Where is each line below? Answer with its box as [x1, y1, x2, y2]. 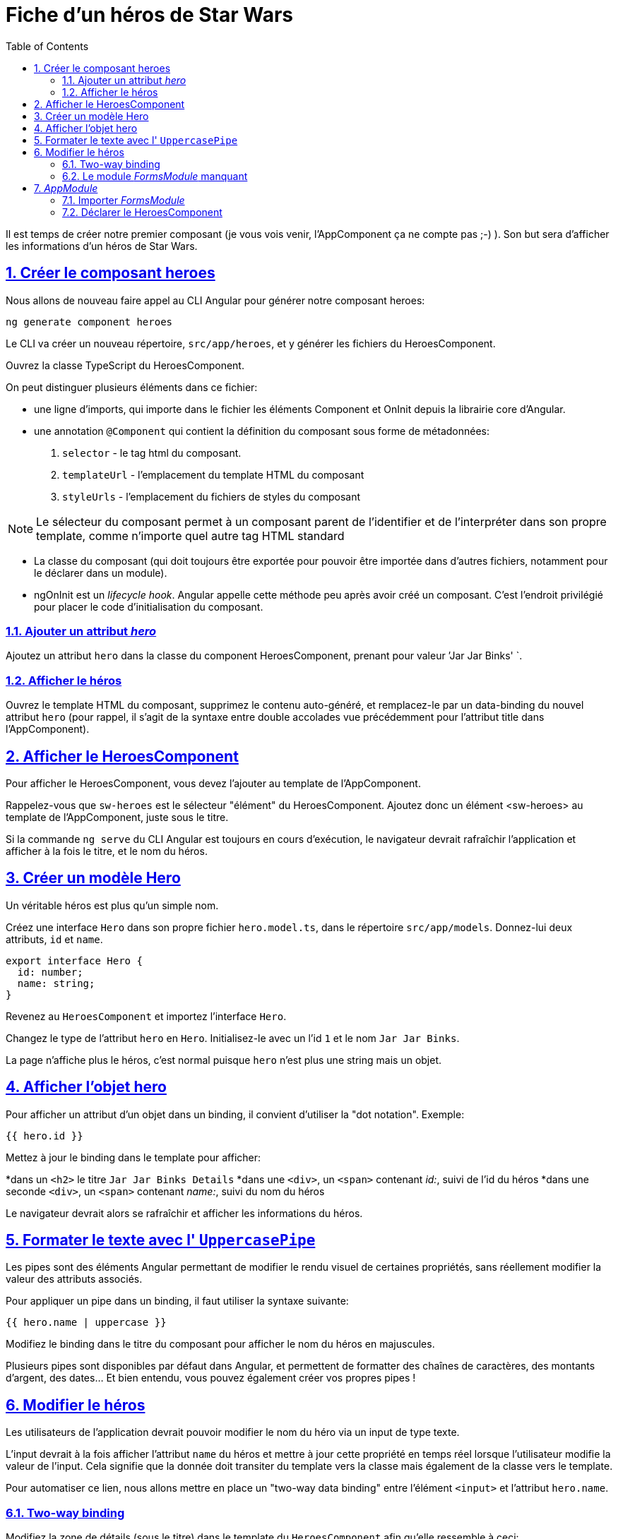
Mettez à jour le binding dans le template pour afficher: [6, 1151, 261, 1163]
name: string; [17, 977, 95, 989]
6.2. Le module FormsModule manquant [62, 169, 248, 182]
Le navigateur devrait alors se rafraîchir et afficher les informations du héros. [6, 1206, 363, 1219]
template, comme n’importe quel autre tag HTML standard [36, 528, 345, 543]
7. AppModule [34, 181, 98, 194]
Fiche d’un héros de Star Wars [6, 3, 294, 27]
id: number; [17, 966, 83, 978]
